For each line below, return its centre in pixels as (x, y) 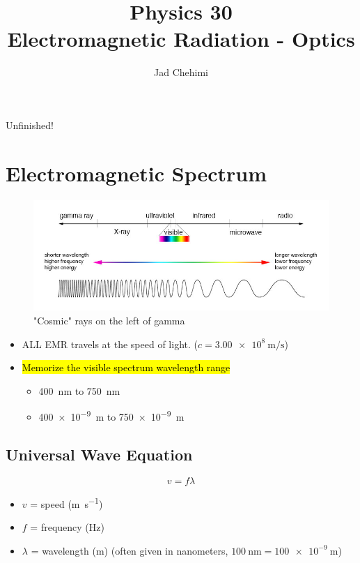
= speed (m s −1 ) (66, 502)
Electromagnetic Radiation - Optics (181, 39)
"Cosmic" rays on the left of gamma (109, 321)
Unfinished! (30, 125)
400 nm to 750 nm (79, 390)
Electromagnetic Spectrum (136, 173)
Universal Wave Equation (99, 455)
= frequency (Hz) (67, 527)
